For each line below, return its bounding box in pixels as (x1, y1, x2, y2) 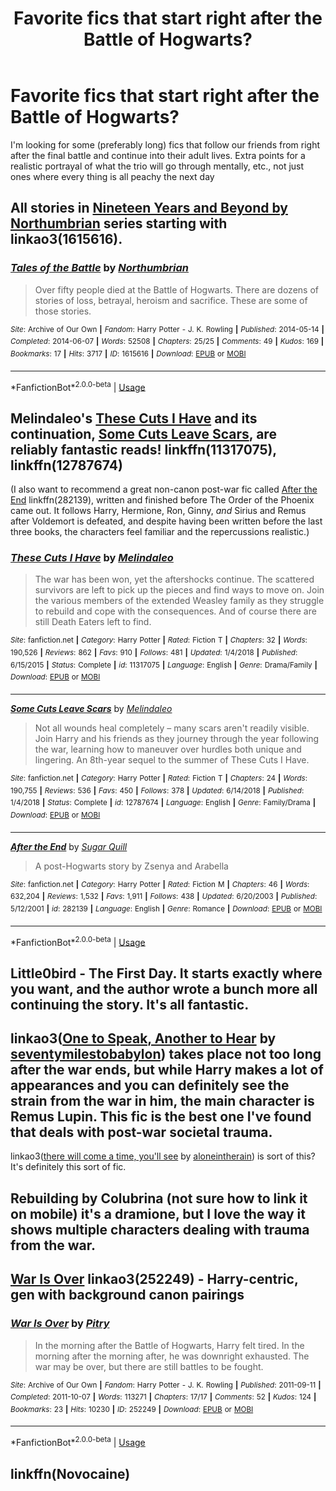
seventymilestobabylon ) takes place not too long (10, 1046, 322, 1063)
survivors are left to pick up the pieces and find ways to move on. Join (34, 584, 325, 596)
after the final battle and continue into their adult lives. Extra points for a (10, 149, 306, 161)
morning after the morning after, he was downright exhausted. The (34, 1350, 310, 1362)
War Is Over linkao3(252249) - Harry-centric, (10, 1271, 299, 1288)
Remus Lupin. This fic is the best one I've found (10, 1108, 312, 1126)
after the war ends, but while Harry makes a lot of (10, 1062, 324, 1079)
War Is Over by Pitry (10, 1317, 110, 1331)
